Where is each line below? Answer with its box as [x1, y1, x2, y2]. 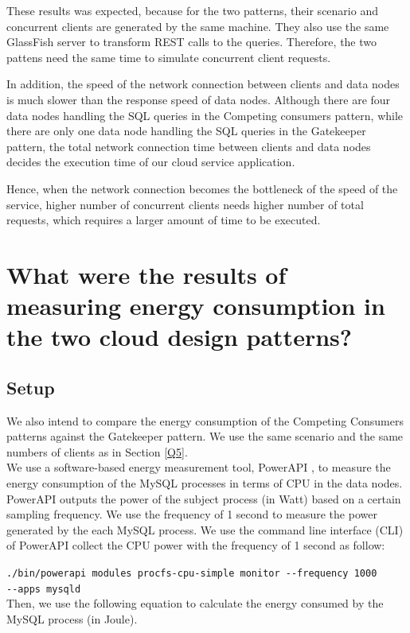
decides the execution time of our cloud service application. [6, 153, 295, 170]
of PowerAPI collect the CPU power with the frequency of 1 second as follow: [6, 537, 385, 553]
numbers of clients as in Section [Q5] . [6, 443, 188, 460]
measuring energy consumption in [6, 289, 385, 322]
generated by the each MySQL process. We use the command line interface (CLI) [6, 521, 404, 538]
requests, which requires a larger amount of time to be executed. [6, 212, 321, 228]
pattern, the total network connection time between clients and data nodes [6, 138, 371, 154]
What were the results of [6, 258, 287, 290]
